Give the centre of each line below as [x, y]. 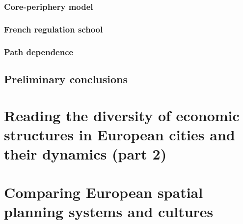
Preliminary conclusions [66, 79]
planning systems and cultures [109, 211]
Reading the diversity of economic [122, 115]
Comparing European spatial [104, 192]
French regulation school [54, 29]
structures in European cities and [120, 134]
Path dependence [39, 51]
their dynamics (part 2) [85, 153]
